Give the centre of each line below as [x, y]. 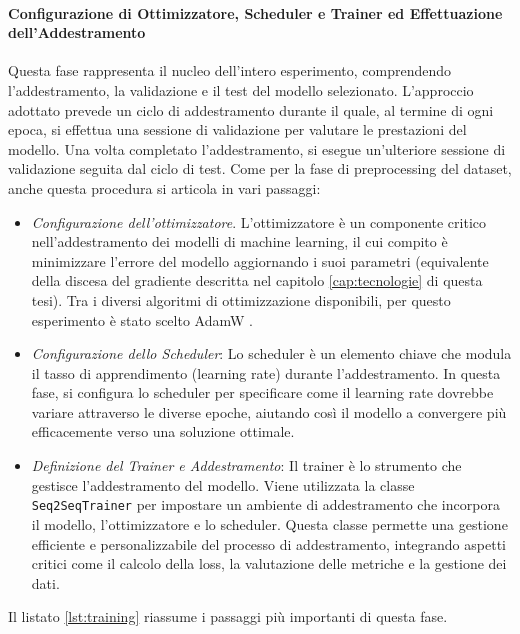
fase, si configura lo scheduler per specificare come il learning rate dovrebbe [262, 392]
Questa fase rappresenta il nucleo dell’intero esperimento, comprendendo [230, 70]
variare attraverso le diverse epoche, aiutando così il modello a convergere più [269, 411]
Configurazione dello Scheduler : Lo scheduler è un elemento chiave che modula [271, 353]
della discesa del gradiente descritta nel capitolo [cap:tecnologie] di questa [257, 280]
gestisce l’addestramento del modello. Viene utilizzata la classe [223, 484]
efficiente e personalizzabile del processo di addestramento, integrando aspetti [268, 543]
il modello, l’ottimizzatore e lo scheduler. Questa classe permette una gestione [269, 523]
